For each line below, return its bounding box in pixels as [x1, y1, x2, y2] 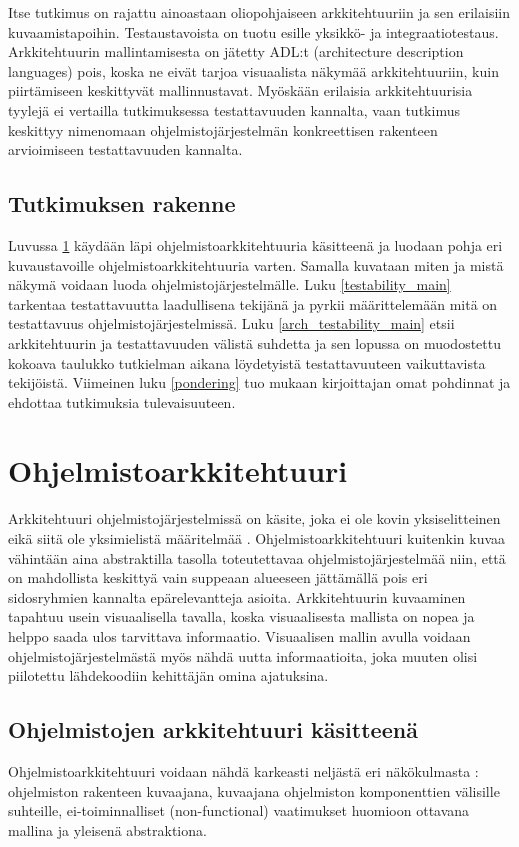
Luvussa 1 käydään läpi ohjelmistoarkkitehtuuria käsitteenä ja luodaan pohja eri [8, 234, 503, 255]
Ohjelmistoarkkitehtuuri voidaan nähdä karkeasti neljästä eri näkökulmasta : [8, 760, 479, 781]
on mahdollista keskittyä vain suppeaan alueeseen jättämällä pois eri [8, 567, 428, 588]
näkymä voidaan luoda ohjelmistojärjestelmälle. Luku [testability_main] [8, 274, 451, 295]
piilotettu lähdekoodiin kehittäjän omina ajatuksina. [8, 665, 329, 686]
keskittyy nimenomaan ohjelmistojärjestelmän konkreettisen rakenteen [8, 119, 438, 140]
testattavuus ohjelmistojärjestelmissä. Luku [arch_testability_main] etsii [8, 313, 455, 334]
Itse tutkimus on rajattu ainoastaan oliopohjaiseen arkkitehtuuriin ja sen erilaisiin [8, 2, 510, 22]
